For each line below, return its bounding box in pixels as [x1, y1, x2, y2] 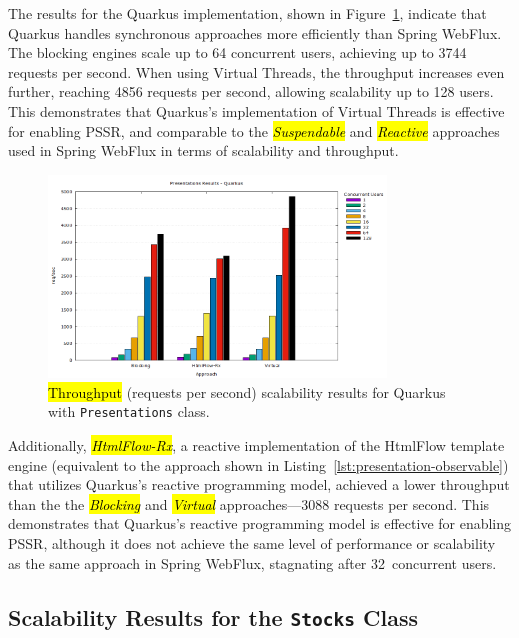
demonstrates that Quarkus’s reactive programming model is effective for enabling [8, 513, 512, 534]
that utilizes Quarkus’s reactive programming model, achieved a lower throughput [8, 474, 510, 495]
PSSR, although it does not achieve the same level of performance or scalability [8, 533, 496, 554]
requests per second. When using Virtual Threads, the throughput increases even [8, 61, 505, 82]
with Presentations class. [48, 401, 210, 422]
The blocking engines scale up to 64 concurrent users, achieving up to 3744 [8, 42, 467, 63]
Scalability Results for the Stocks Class [8, 601, 418, 632]
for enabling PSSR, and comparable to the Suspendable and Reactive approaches [8, 120, 500, 141]
